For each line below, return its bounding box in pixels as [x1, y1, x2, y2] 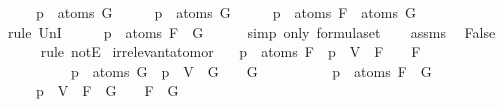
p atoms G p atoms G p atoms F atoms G [35, 2, 416, 22]
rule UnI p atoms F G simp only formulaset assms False [7, 21, 496, 42]
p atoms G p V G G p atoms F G [70, 60, 432, 81]
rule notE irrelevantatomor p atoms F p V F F [40, 41, 421, 62]
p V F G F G [35, 80, 179, 101]
